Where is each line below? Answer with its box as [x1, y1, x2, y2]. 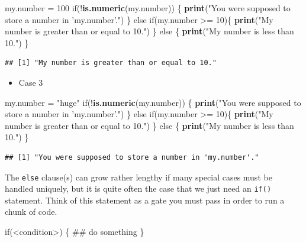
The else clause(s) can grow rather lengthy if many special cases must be [5, 170, 272, 183]
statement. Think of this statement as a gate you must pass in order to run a [5, 193, 285, 206]
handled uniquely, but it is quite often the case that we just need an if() [5, 182, 272, 195]
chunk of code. [5, 205, 57, 218]
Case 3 [18, 76, 43, 88]
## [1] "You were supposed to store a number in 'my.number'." [5, 153, 259, 162]
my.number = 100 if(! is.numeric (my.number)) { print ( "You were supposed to [5, 2, 291, 14]
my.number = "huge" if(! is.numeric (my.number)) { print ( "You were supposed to [5, 96, 301, 108]
